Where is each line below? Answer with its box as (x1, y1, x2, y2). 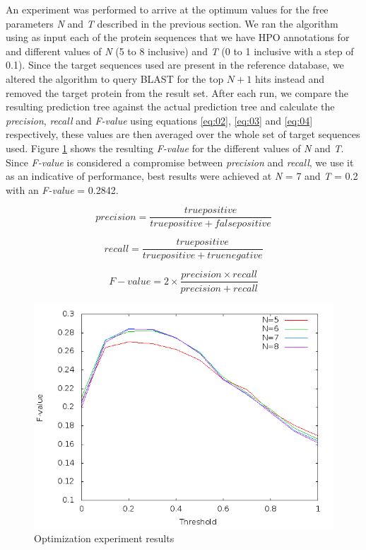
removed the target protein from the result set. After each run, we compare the (6, 85, 348, 100)
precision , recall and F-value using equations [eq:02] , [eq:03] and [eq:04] (6, 113, 313, 127)
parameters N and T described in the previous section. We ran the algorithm (6, 16, 338, 30)
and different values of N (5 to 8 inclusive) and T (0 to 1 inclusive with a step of (6, 43, 354, 58)
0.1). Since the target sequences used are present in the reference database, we (6, 57, 344, 72)
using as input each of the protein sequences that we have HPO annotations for (6, 30, 350, 45)
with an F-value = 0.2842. (6, 182, 119, 197)
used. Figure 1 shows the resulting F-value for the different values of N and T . (6, 140, 344, 155)
